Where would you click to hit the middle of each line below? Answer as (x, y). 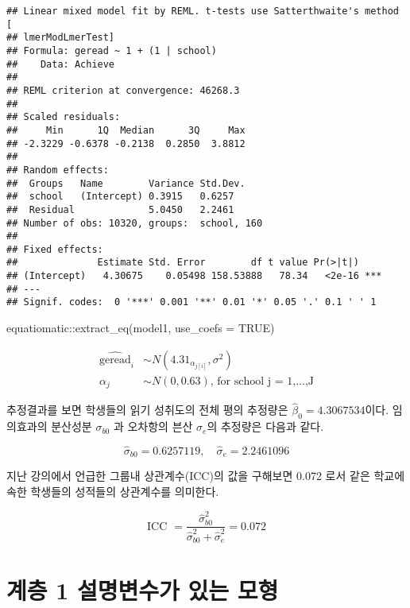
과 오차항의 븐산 (153, 426)
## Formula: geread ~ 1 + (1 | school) (112, 50)
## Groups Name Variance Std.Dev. (126, 183)
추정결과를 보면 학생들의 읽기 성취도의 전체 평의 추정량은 (147, 410)
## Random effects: (58, 170)
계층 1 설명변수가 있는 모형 (143, 589)
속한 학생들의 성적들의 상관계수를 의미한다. (113, 492)
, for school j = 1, (253, 381)
